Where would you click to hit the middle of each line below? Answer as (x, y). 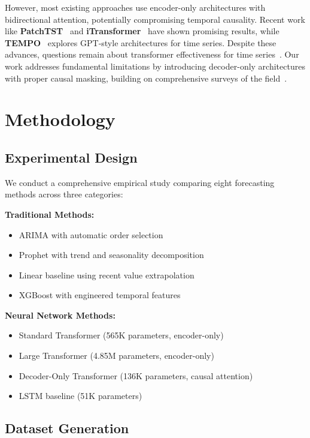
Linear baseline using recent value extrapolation (107, 274)
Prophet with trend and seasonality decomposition (111, 255)
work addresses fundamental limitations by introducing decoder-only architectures (155, 66)
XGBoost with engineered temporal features (100, 295)
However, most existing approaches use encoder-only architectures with (135, 7)
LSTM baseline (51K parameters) (80, 396)
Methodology (60, 119)
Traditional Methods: (50, 214)
